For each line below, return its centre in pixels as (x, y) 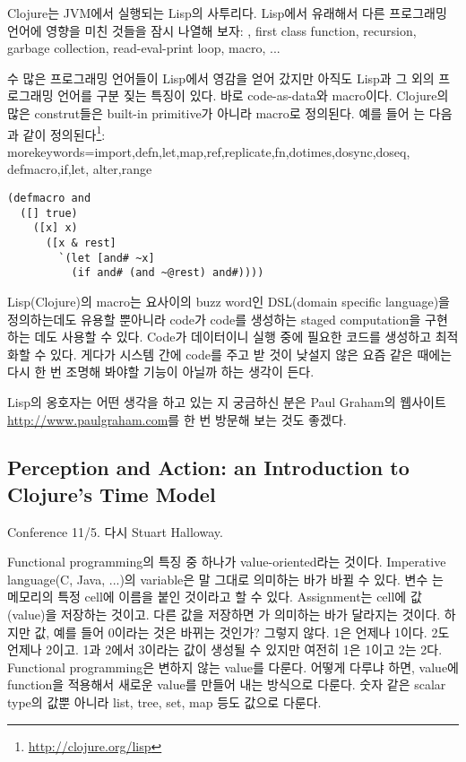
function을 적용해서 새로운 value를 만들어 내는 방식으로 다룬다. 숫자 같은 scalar (227, 684)
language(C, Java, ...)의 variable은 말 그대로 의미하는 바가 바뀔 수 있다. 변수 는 (225, 579)
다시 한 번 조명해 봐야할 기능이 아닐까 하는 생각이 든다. (161, 372)
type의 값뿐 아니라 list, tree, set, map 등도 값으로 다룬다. (164, 702)
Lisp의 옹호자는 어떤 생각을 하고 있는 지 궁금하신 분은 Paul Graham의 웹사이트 (227, 401)
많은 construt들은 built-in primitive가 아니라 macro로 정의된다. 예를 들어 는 (216, 113)
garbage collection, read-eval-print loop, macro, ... (144, 48)
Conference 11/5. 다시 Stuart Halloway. (115, 531)
